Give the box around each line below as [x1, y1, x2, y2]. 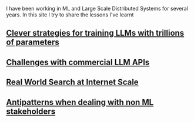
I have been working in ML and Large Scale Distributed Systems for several [6, 5, 188, 12]
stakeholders [6, 106, 56, 116]
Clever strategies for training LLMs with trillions [6, 28, 185, 38]
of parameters [6, 38, 60, 48]
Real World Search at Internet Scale [6, 77, 139, 87]
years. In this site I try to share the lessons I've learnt [6, 11, 134, 18]
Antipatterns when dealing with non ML [6, 97, 154, 107]
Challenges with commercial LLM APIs [6, 57, 150, 67]
